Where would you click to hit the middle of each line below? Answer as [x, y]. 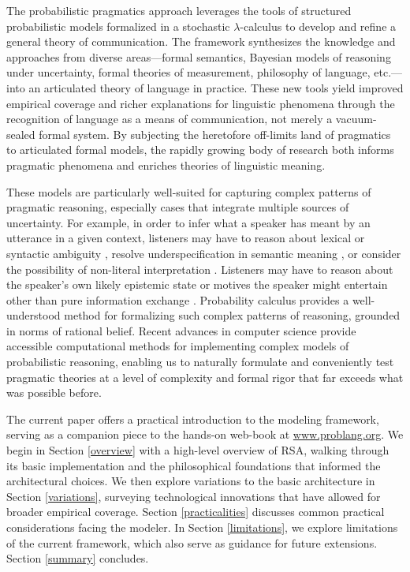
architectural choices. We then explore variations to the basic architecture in [191, 481]
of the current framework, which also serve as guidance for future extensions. [192, 542]
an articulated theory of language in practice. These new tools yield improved [216, 87]
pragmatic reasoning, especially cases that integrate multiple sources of [178, 207]
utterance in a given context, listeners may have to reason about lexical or [186, 238]
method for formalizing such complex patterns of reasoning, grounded [232, 315]
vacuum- [356, 119]
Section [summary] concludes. [78, 558]
